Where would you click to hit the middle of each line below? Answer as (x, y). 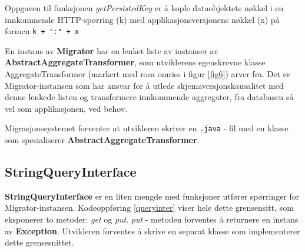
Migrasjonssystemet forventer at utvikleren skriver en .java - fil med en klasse (147, 128)
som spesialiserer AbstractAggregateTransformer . (102, 140)
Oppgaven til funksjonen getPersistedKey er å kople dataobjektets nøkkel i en (144, 8)
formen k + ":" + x (42, 31)
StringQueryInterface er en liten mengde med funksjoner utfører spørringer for (152, 196)
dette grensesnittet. (39, 242)
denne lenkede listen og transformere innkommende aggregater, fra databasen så (149, 97)
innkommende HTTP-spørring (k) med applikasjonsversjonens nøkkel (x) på (142, 19)
